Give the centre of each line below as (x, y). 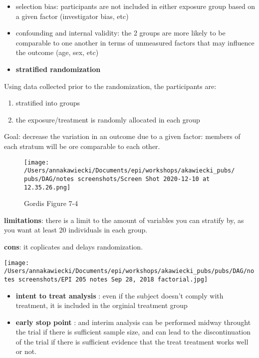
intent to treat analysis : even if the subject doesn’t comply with (120, 295)
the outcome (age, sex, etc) (57, 52)
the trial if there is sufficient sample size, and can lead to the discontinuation (133, 332)
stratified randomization (58, 69)
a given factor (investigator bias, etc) (72, 16)
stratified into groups (48, 103)
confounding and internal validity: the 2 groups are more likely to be (121, 33)
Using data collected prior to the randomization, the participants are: (110, 86)
